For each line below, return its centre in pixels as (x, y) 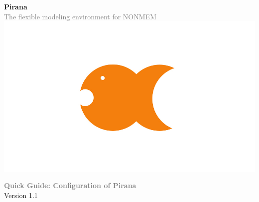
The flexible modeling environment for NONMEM (80, 16)
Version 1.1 (21, 195)
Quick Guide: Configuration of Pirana (70, 185)
